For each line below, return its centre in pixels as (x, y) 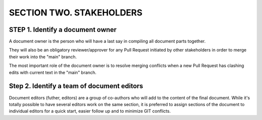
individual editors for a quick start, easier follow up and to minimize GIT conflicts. (90, 111)
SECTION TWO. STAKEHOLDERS (76, 13)
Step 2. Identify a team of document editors (76, 86)
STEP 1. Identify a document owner (63, 30)
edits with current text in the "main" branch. (53, 72)
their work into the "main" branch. (43, 57)
